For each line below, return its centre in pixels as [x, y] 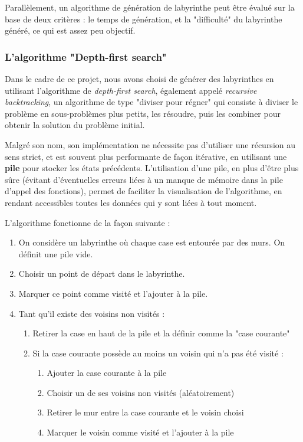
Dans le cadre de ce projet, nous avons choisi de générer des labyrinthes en [139, 78]
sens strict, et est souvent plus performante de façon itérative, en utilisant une [146, 156]
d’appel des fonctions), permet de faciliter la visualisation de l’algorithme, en [144, 191]
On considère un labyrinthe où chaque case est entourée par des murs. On [152, 242]
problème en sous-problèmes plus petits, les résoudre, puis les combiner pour [143, 113]
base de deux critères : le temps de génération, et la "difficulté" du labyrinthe [144, 19]
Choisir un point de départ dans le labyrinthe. [102, 274]
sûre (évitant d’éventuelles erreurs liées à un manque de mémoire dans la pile [144, 179]
